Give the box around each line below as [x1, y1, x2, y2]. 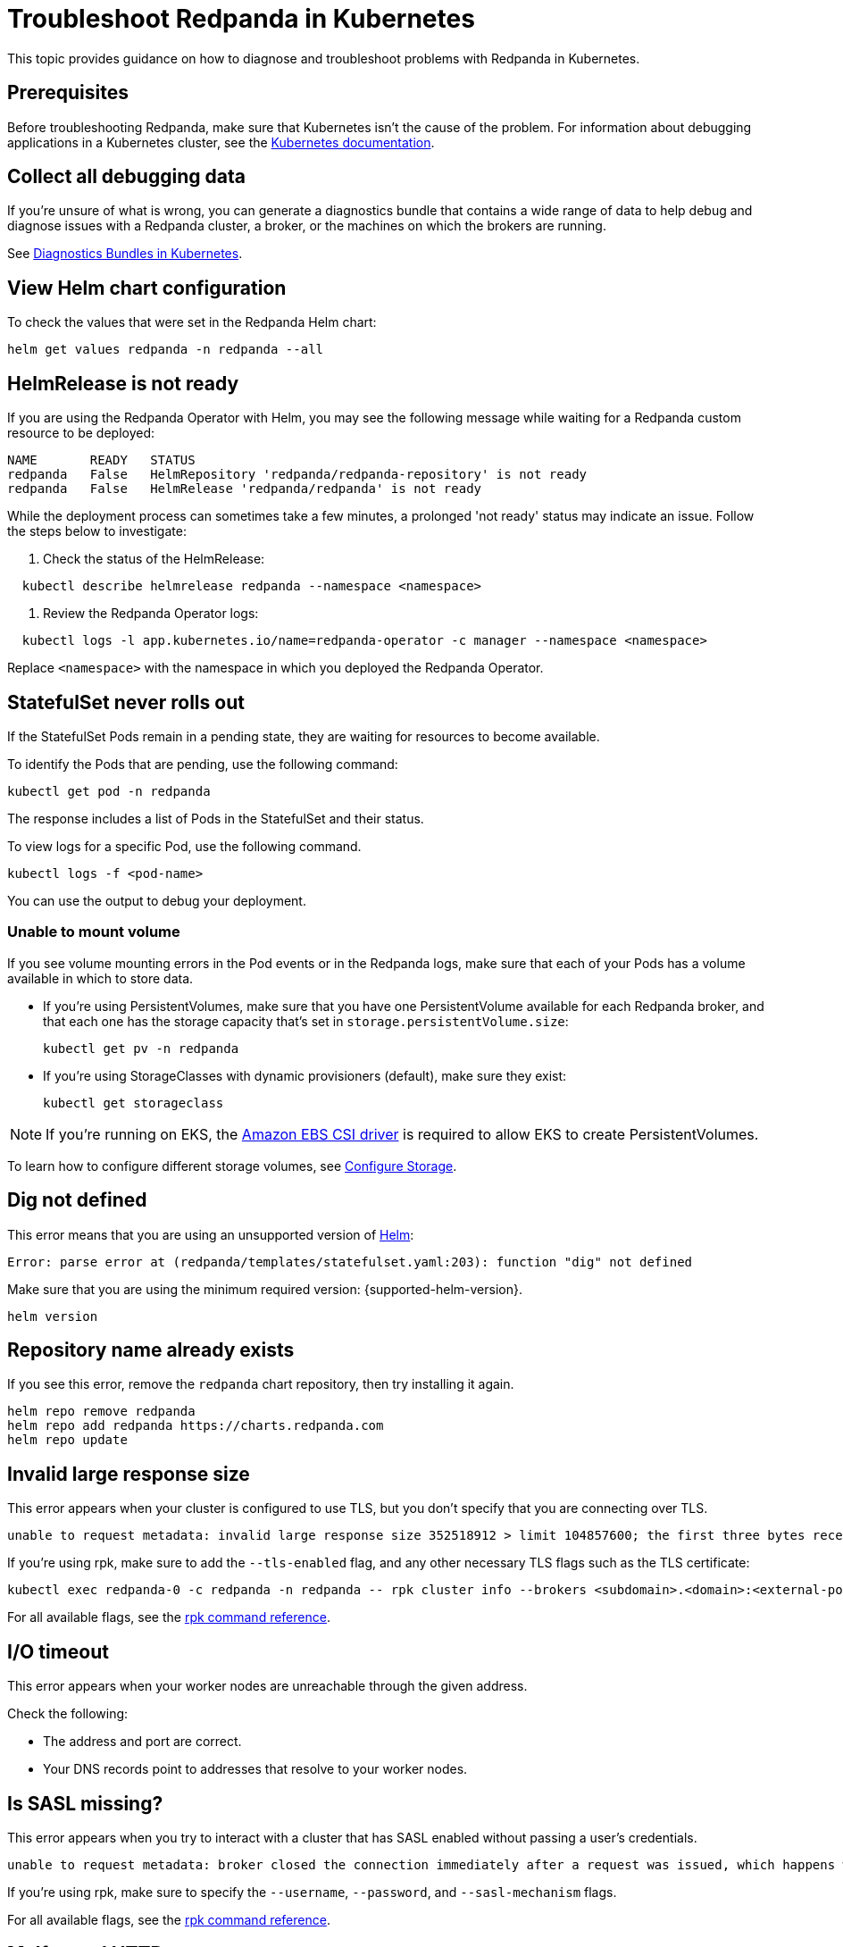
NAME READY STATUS [7, 453, 196, 468]
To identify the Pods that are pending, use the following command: [7, 756, 398, 772]
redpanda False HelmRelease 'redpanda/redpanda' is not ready [7, 481, 482, 497]
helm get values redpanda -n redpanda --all [7, 342, 324, 357]
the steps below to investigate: [7, 523, 187, 539]
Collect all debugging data [7, 165, 246, 188]
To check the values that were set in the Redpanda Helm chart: [7, 314, 377, 330]
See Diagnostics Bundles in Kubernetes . [7, 246, 243, 262]
